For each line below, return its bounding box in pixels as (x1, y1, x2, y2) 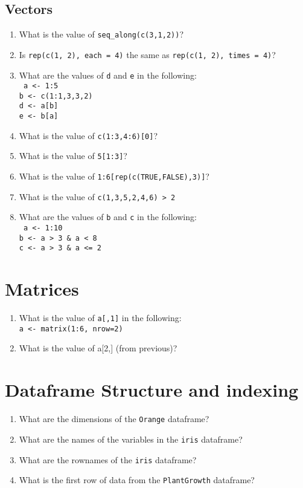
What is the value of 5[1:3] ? (19, 149, 127, 162)
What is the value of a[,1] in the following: (19, 311, 182, 324)
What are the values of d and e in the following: (19, 68, 197, 81)
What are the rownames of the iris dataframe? (19, 453, 197, 466)
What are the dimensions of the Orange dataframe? (19, 412, 209, 425)
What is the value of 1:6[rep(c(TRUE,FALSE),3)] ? (19, 170, 209, 183)
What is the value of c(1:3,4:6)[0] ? (19, 129, 158, 142)
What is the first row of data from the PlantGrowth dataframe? (19, 473, 255, 486)
